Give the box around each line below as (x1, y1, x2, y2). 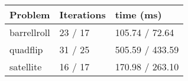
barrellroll (9, 25, 50, 39)
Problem (9, 8, 50, 21)
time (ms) (115, 8, 162, 21)
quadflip (9, 43, 43, 56)
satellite (9, 60, 42, 73)
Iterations (59, 8, 106, 21)
